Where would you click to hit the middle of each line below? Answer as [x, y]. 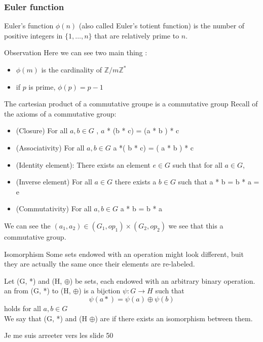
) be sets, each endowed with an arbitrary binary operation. [162, 280]
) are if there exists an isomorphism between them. [174, 318]
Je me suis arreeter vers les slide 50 [59, 335]
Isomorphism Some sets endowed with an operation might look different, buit [124, 254]
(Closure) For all [42, 130]
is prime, [42, 86]
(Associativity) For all [50, 147]
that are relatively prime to [137, 35]
